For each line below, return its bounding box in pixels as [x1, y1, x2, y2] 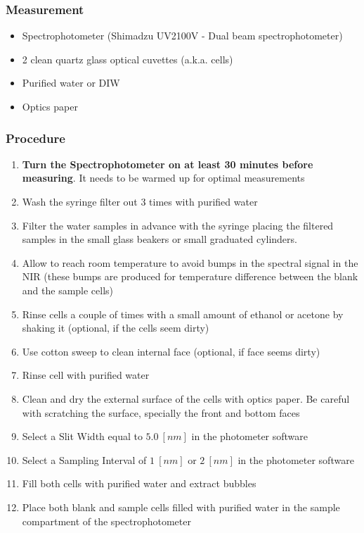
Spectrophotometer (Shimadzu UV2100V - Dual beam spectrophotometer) [22, 28, 343, 43]
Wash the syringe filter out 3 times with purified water [22, 194, 258, 208]
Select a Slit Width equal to [22, 429, 143, 444]
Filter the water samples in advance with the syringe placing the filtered [22, 218, 334, 232]
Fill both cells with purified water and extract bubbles [22, 476, 256, 491]
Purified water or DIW [22, 75, 120, 90]
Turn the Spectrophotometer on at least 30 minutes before [22, 156, 313, 171]
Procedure [6, 129, 65, 146]
